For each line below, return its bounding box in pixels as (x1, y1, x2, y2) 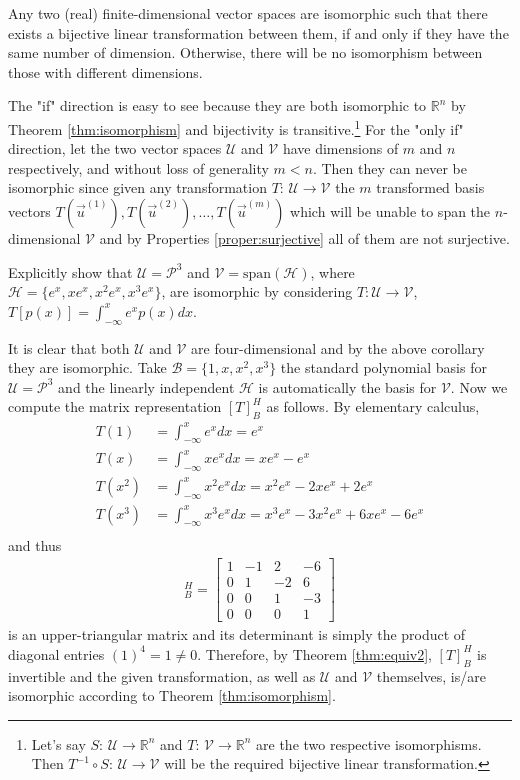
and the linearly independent (58, 376, 235, 397)
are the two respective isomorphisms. (256, 733, 482, 754)
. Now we (450, 376, 508, 397)
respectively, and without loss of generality (8, 157, 269, 178)
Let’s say (31, 733, 86, 754)
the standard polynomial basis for (280, 357, 487, 378)
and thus (8, 534, 62, 555)
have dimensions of (282, 138, 399, 159)
